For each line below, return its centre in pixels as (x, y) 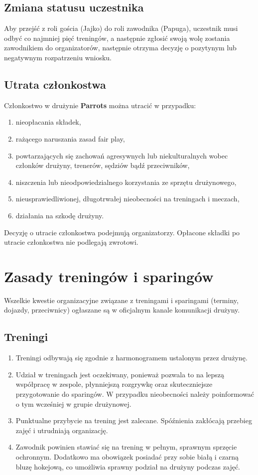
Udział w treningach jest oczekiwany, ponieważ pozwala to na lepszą (120, 374)
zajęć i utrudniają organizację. (62, 430)
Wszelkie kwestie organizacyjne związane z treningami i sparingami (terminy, (121, 300)
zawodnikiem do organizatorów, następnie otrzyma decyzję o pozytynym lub (120, 48)
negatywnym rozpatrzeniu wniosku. (58, 57)
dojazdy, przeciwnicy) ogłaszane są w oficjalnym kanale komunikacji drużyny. (122, 310)
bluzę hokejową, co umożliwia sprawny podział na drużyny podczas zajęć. (128, 466)
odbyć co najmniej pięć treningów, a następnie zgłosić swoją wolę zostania (117, 38)
